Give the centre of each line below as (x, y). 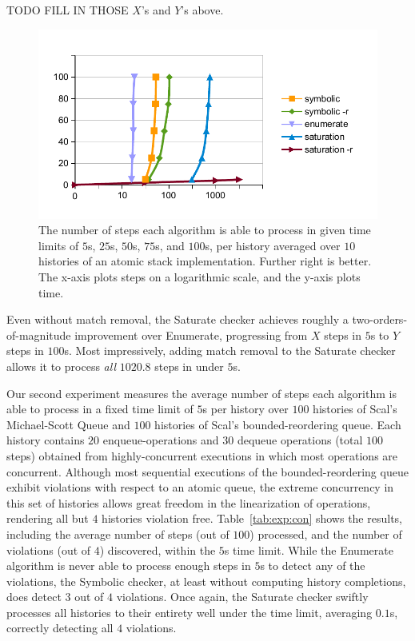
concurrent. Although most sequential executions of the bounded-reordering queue (207, 471)
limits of (59, 245)
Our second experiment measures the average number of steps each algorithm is (202, 393)
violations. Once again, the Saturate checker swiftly (242, 597)
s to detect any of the (313, 565)
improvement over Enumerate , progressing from (191, 334)
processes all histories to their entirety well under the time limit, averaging (190, 612)
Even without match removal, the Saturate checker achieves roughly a (178, 319)
